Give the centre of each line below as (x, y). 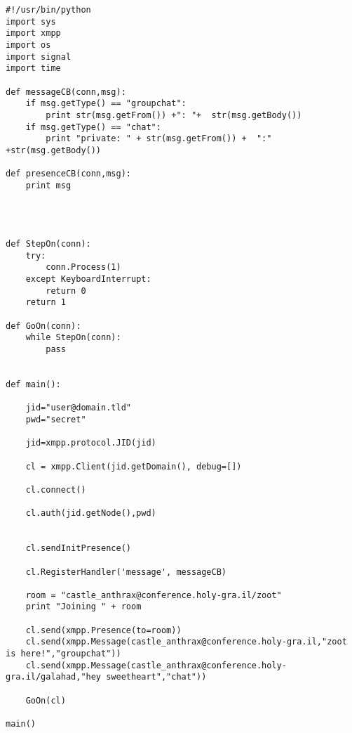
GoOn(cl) (46, 700)
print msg (48, 185)
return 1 (46, 303)
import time (33, 69)
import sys (31, 21)
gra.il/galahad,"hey (54, 677)
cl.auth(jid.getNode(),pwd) (91, 513)
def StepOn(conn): (48, 244)
